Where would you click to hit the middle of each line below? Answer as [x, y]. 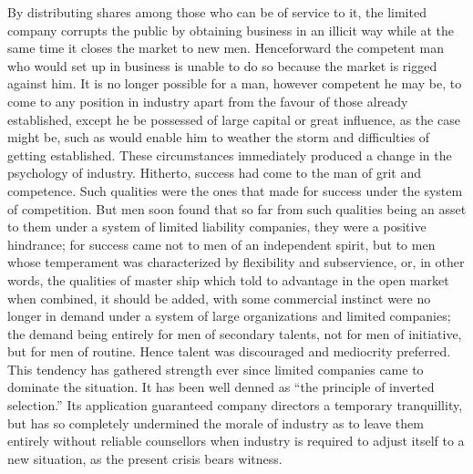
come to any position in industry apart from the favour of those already [208, 101]
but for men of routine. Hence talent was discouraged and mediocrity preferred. [229, 351]
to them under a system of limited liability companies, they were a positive [217, 227]
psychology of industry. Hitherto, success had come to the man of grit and [214, 173]
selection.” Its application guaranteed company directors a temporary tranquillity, [235, 405]
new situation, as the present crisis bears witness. [145, 458]
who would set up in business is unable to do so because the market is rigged [222, 65]
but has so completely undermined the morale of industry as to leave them [216, 422]
